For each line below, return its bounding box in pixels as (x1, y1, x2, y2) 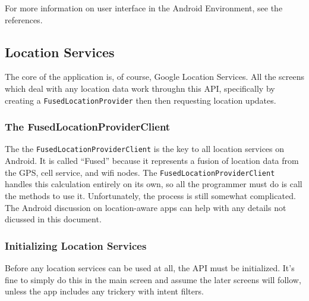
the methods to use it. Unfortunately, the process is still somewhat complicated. (5, 189, 296, 201)
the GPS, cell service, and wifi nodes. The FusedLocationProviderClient (5, 166, 275, 178)
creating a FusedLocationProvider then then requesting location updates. (5, 94, 276, 106)
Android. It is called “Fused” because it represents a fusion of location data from (5, 154, 299, 167)
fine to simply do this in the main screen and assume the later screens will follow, (5, 273, 301, 286)
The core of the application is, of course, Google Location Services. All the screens (5, 70, 305, 83)
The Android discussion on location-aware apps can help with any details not (5, 201, 286, 213)
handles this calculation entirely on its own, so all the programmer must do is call (5, 178, 302, 190)
